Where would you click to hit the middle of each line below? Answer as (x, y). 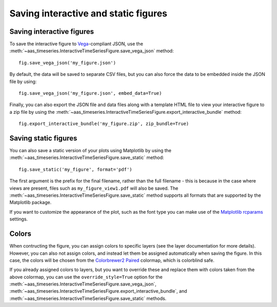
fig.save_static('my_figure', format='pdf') (76, 169)
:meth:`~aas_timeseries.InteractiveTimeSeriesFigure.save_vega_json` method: (92, 51)
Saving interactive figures (52, 32)
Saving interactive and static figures (88, 13)
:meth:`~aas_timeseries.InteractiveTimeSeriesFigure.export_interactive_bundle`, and (98, 291)
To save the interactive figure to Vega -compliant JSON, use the (76, 44)
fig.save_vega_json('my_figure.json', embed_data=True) (90, 93)
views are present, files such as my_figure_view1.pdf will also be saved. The (94, 188)
